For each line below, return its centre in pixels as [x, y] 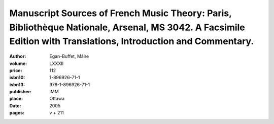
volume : [18, 64]
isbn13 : [17, 84]
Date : [15, 105]
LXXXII [57, 64]
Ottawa [57, 99]
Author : [18, 56]
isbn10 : [17, 78]
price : [16, 70]
